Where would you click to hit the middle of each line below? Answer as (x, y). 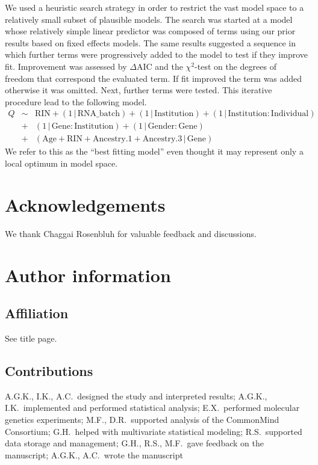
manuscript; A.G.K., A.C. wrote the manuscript (94, 454)
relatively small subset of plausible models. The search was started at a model (149, 19)
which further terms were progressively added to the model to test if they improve (156, 54)
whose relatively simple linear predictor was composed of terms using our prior (150, 31)
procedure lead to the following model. (76, 101)
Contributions (49, 370)
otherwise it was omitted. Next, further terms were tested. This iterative (139, 90)
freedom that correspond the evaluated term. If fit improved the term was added (154, 78)
